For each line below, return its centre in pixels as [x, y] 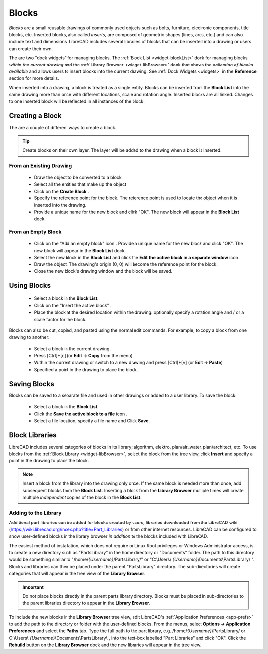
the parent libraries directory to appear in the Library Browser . [87, 603]
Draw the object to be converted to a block [78, 177]
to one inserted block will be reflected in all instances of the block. [77, 101]
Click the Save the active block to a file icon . [81, 414]
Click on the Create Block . [62, 191]
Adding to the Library [35, 513]
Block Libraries [33, 435]
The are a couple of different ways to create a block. [63, 128]
